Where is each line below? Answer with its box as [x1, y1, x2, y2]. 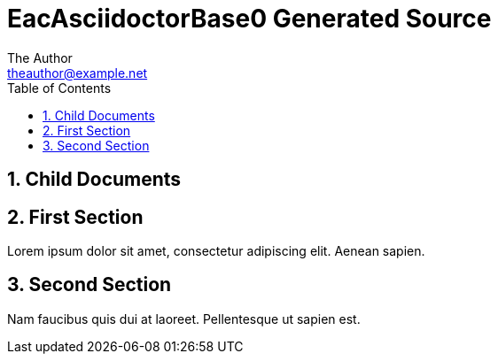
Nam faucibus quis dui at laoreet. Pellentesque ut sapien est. [7, 311, 361, 326]
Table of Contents [7, 80, 112, 96]
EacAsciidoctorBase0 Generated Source [7, 4, 492, 34]
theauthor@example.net [7, 65, 148, 81]
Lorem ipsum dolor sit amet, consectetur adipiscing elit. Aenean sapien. [7, 243, 425, 259]
